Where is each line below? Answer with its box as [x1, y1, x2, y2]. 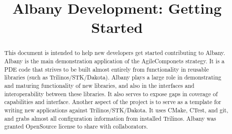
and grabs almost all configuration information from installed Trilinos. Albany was [4, 114, 216, 122]
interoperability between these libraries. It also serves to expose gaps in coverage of [4, 89, 218, 98]
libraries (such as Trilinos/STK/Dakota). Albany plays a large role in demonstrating [4, 73, 222, 81]
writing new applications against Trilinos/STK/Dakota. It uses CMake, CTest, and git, [4, 106, 229, 114]
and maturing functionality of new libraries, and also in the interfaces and [4, 81, 194, 89]
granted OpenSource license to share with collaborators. [4, 122, 148, 131]
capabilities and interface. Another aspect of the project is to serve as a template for [4, 98, 221, 106]
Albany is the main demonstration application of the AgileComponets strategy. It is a [4, 57, 225, 65]
